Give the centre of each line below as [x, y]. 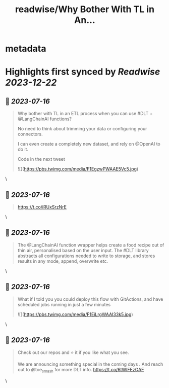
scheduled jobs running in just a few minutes [64, 304]
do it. [23, 149]
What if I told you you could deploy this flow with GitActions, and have [90, 299]
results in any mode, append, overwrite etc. [63, 261]
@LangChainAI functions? [45, 119]
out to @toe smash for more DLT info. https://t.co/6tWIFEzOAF [81, 370]
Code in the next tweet [41, 159]
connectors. [30, 134]
